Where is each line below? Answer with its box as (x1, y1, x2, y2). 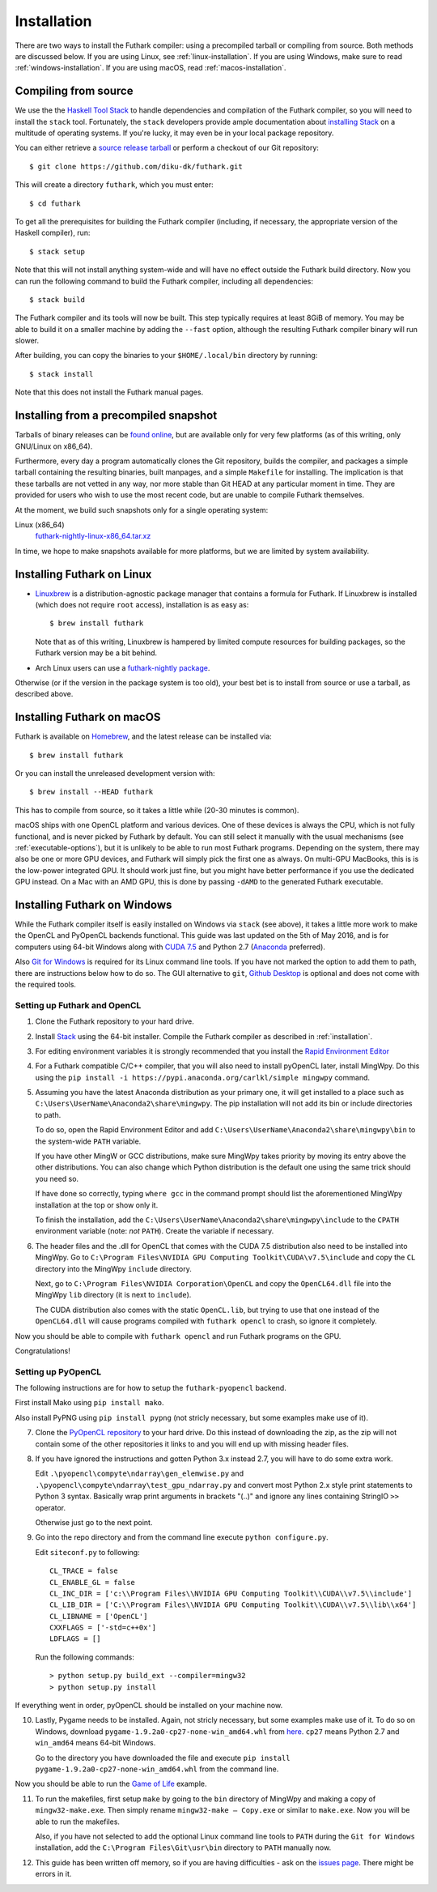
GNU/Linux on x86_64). (15, 441, 93, 451)
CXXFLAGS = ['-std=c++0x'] (49, 1623, 157, 1632)
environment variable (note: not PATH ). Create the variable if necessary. (35, 1226, 274, 1236)
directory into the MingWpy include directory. (35, 1263, 192, 1273)
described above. (15, 689, 74, 699)
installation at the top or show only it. (35, 1200, 159, 1210)
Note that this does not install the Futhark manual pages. (15, 387, 204, 397)
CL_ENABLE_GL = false (49, 1578, 135, 1587)
